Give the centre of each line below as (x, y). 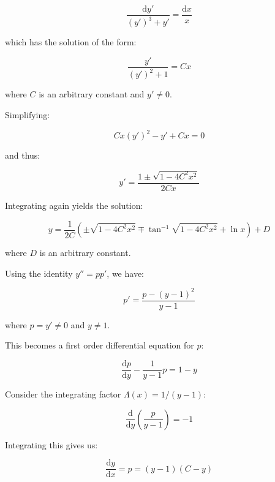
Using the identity (39, 273)
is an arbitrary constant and (92, 94)
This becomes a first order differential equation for (100, 345)
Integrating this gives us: (51, 444)
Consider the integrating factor (63, 394)
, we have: (125, 273)
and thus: (23, 155)
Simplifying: (28, 115)
